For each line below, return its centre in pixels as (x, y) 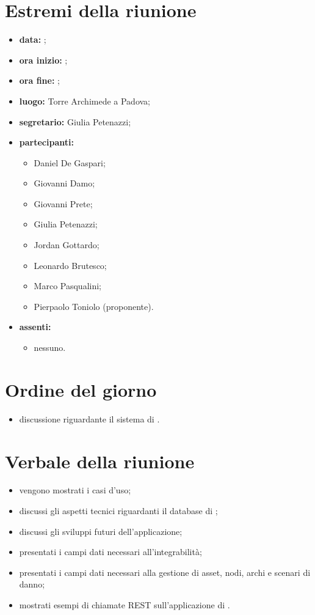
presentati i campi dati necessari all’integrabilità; (110, 552)
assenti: (35, 327)
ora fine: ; (39, 80)
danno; (32, 584)
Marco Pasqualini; (67, 286)
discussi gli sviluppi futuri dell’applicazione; (101, 531)
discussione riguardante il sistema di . (89, 418)
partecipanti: (46, 142)
